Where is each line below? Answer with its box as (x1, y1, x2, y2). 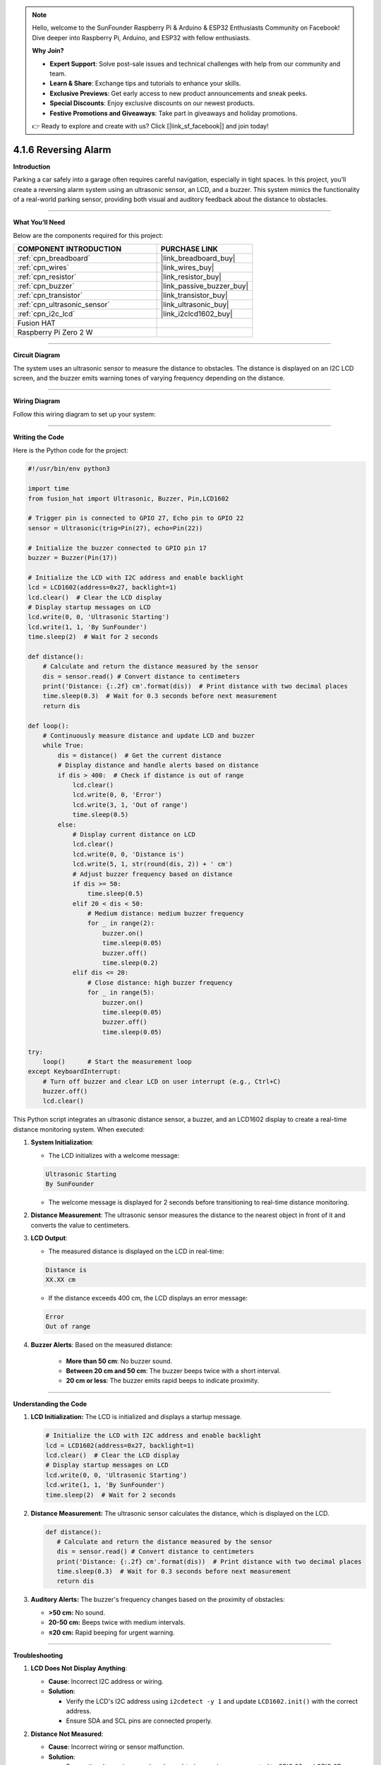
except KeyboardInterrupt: (28, 1067, 121, 1076)
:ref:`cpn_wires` (17, 263, 70, 273)
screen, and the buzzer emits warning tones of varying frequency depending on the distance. (13, 373, 285, 382)
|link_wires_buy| (160, 263, 214, 273)
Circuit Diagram (13, 351, 60, 359)
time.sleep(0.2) (102, 959, 159, 967)
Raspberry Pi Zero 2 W (17, 328, 93, 337)
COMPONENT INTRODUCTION (17, 244, 122, 254)
